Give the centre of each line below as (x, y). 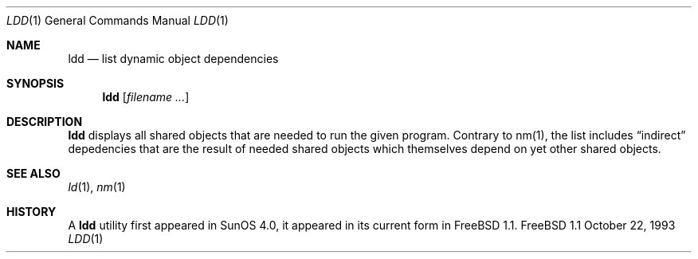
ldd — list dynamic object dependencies (173, 59)
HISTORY (31, 212)
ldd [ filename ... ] (146, 97)
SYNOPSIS (35, 83)
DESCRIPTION (45, 122)
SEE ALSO (33, 173)
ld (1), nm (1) (97, 187)
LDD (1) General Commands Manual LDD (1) (118, 20)
